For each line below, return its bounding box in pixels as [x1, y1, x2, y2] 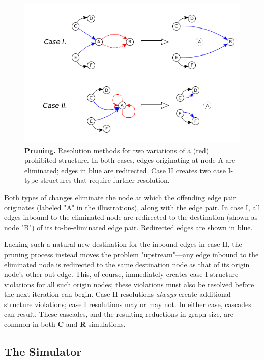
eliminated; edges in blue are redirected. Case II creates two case [24, 164, 226, 175]
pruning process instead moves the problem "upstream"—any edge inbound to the [4, 248, 259, 259]
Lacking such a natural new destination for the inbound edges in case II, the [4, 239, 242, 250]
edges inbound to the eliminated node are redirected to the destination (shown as [4, 212, 258, 223]
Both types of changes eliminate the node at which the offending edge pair [4, 191, 236, 202]
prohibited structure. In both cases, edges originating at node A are [24, 155, 236, 165]
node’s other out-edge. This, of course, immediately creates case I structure [4, 269, 239, 280]
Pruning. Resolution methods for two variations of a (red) [24, 145, 209, 155]
